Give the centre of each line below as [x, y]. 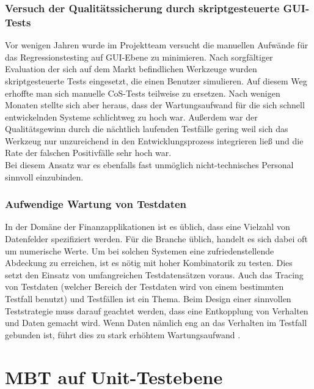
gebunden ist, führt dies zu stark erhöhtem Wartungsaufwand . [123, 334]
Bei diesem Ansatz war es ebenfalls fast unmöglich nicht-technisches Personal [149, 165]
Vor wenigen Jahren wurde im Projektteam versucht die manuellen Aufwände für [157, 45]
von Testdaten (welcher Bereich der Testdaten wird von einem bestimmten [144, 287]
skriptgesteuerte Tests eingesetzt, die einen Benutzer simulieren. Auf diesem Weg [156, 80]
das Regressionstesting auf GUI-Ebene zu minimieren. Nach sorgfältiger [139, 57]
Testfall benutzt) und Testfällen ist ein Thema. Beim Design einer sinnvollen [148, 299]
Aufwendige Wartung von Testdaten [96, 204]
